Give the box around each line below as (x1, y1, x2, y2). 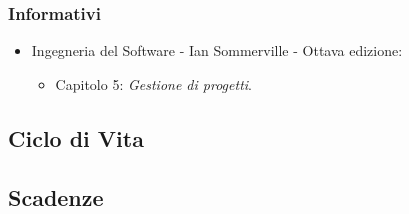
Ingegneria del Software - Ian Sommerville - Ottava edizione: (31, 40, 403, 61)
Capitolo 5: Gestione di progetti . (55, 73, 252, 94)
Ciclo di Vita (8, 122, 144, 153)
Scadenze (8, 181, 104, 212)
